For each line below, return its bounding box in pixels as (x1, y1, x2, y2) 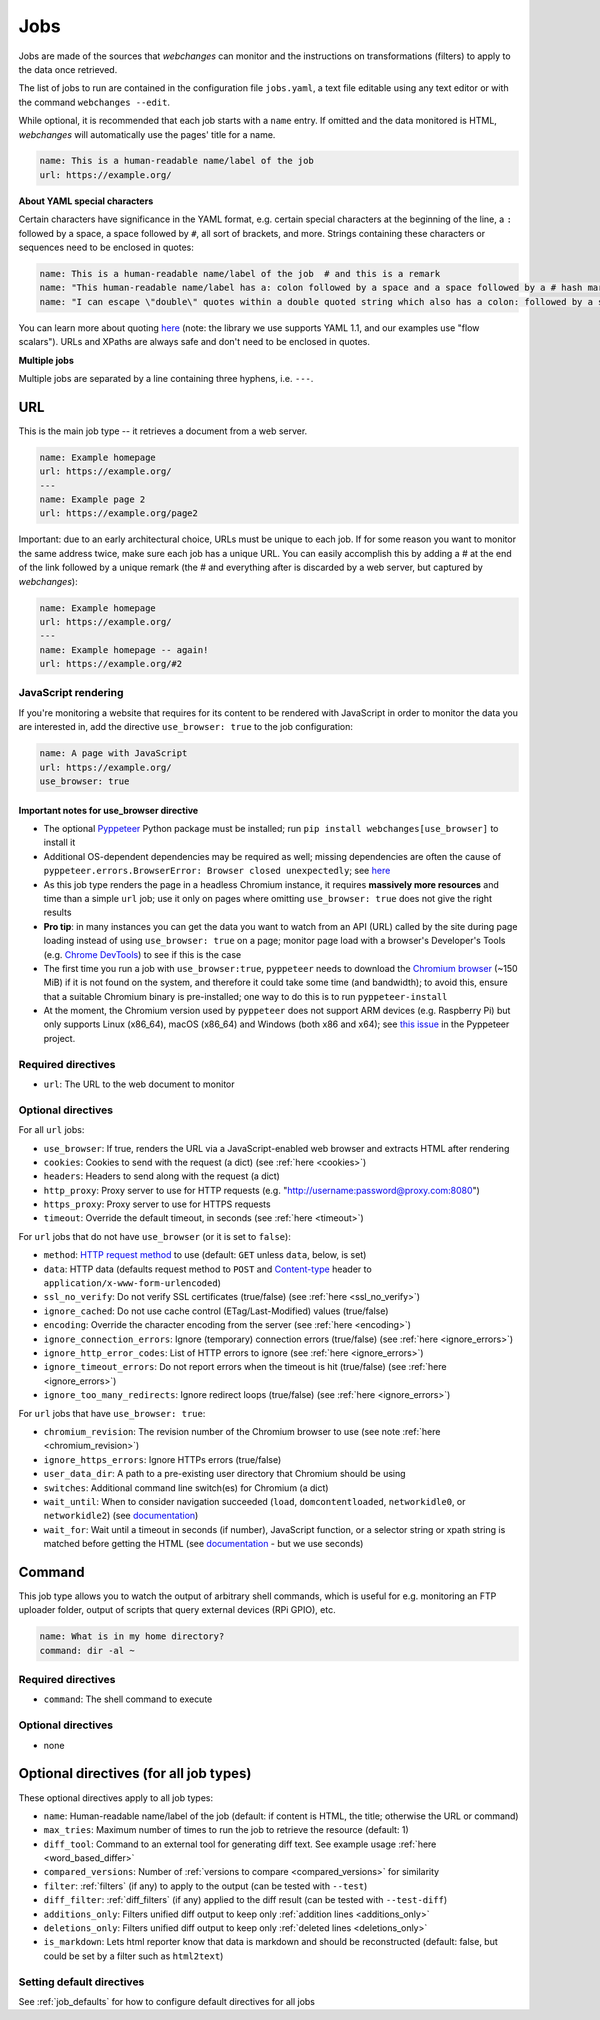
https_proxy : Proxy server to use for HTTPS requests (43, 1198, 271, 1210)
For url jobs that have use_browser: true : (18, 1407, 206, 1419)
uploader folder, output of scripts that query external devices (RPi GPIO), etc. (18, 1604, 336, 1616)
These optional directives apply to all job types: (18, 1791, 214, 1804)
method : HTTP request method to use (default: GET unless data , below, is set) (43, 1249, 367, 1261)
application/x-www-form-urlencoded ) (43, 1277, 222, 1289)
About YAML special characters (18, 195, 154, 207)
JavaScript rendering (18, 686, 124, 700)
